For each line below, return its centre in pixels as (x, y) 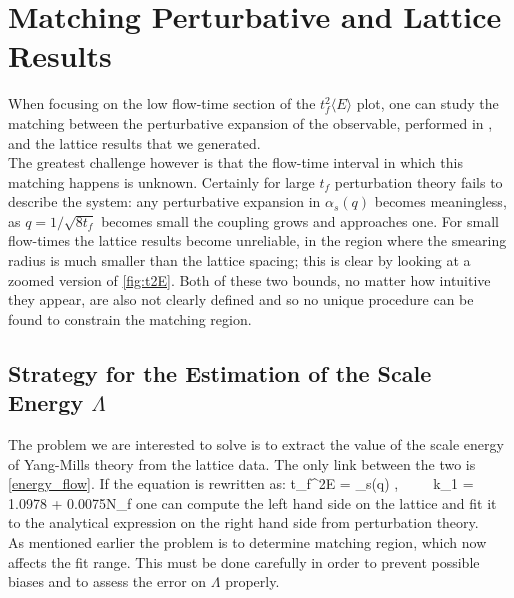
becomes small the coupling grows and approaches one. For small (300, 220)
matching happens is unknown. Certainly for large (161, 181)
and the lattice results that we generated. (134, 142)
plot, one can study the (427, 103)
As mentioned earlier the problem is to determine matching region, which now (247, 542)
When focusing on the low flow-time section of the (162, 103)
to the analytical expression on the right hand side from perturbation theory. (243, 522)
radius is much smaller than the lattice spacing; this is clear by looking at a (239, 260)
